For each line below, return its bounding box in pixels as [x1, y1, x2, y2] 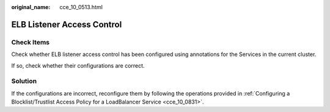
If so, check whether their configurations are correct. [11, 61, 145, 69]
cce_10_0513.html [59, 4, 103, 10]
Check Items [11, 38, 50, 46]
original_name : [11, 4, 51, 10]
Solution [11, 77, 37, 85]
